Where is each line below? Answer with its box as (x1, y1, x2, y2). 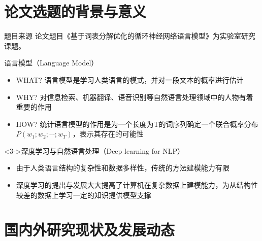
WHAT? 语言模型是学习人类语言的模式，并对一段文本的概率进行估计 (16, 74, 244, 85)
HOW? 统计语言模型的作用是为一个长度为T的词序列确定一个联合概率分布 (16, 118, 258, 129)
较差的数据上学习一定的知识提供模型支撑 (16, 189, 151, 200)
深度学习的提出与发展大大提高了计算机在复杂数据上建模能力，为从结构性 (16, 180, 258, 190)
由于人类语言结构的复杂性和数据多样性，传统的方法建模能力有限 (16, 162, 230, 173)
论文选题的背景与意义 (4, 1, 147, 22)
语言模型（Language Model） (4, 57, 99, 68)
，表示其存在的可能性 (72, 128, 144, 139)
